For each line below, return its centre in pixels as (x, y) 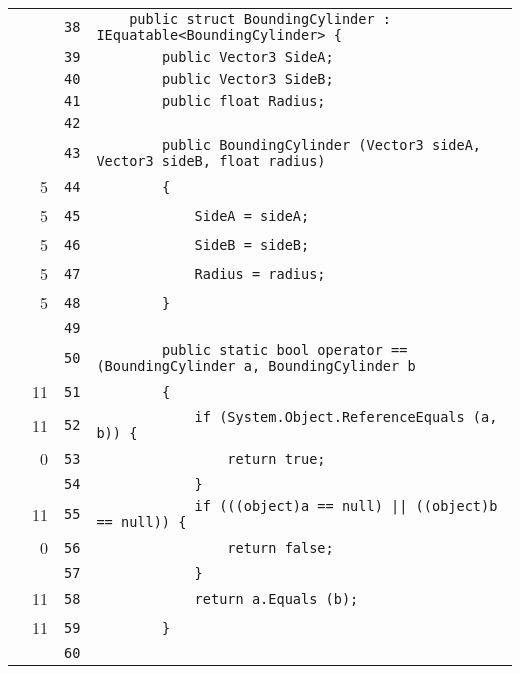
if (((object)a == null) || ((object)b (346, 506)
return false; (280, 547)
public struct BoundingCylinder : (260, 19)
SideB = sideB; (252, 244)
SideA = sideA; (252, 215)
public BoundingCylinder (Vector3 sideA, (321, 145)
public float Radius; (243, 101)
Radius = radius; (260, 273)
